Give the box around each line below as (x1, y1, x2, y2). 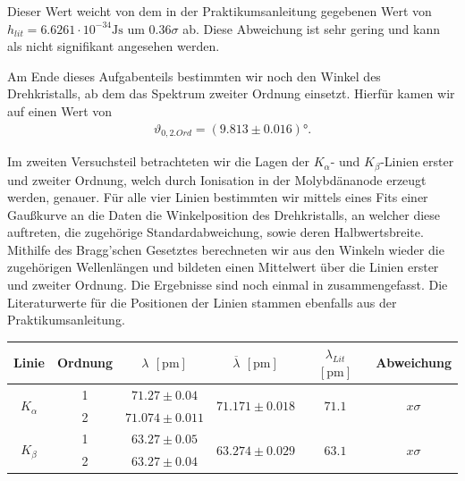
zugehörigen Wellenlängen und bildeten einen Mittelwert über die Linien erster (7, 257, 439, 276)
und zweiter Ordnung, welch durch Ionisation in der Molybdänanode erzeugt (7, 170, 427, 189)
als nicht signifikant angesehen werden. (7, 37, 220, 55)
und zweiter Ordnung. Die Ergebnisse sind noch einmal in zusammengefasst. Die (7, 275, 448, 294)
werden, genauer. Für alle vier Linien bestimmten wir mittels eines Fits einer (7, 188, 428, 207)
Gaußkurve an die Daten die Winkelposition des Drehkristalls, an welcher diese (7, 205, 441, 224)
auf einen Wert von (7, 101, 113, 120)
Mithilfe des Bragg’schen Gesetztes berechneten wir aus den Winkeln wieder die (7, 240, 444, 258)
